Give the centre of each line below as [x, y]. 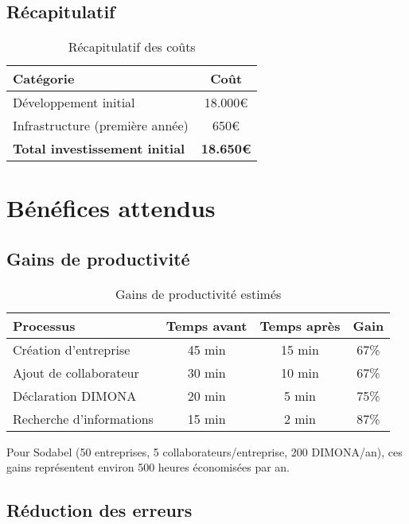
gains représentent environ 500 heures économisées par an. [148, 467]
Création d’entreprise [72, 349]
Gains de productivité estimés [198, 293]
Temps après [300, 325]
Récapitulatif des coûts [132, 47]
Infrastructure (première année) [101, 126]
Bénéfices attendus [111, 208]
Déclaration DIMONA [75, 395]
